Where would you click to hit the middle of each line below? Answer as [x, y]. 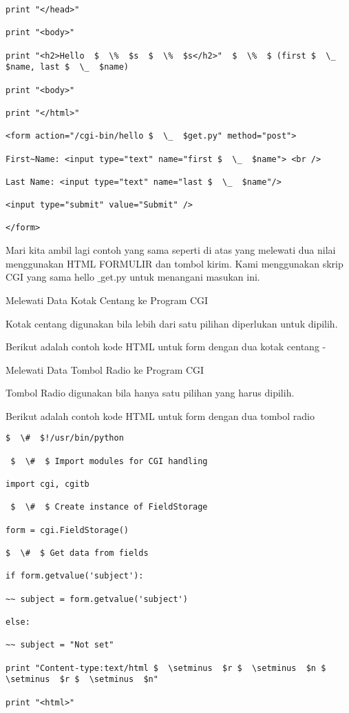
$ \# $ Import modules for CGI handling [109, 461]
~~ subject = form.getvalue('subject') [97, 599]
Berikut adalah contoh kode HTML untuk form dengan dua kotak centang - [166, 347]
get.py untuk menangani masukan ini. [180, 277]
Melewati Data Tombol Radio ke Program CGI [105, 369]
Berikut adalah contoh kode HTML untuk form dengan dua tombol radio [160, 415]
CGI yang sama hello [50, 277]
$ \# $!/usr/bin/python [65, 438]
